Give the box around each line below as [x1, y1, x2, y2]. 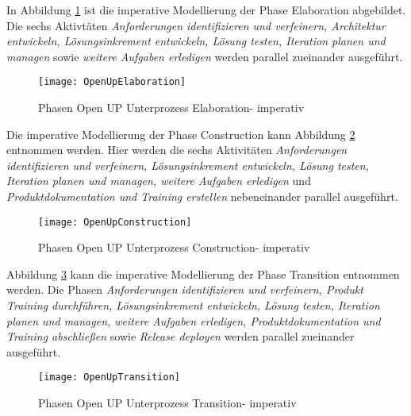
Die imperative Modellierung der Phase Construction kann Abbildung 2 [6, 125, 355, 142]
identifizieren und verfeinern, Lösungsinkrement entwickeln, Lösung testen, [6, 156, 369, 173]
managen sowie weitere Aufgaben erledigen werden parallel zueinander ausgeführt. [6, 48, 403, 64]
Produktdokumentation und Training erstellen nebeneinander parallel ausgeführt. [6, 188, 398, 204]
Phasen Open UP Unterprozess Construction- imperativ [38, 239, 310, 256]
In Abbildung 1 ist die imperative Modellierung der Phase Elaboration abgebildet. [6, 2, 406, 17]
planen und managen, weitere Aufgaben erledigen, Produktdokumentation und [6, 312, 381, 329]
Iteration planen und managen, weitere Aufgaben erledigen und [6, 172, 311, 189]
